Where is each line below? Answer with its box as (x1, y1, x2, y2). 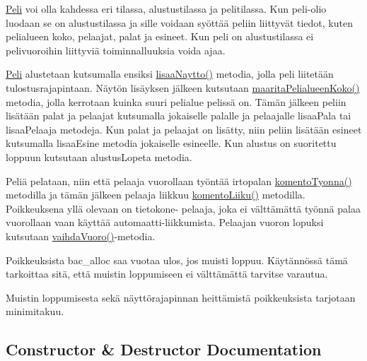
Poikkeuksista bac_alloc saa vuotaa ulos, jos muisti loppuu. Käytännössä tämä (6, 252, 348, 267)
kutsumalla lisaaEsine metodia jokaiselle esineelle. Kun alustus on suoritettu (6, 136, 337, 150)
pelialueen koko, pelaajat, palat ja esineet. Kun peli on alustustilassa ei (6, 29, 314, 44)
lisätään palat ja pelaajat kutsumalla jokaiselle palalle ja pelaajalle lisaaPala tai (6, 108, 351, 123)
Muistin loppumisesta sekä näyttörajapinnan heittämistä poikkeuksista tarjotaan (6, 290, 356, 304)
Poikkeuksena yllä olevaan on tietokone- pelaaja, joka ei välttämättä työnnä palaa (6, 201, 361, 215)
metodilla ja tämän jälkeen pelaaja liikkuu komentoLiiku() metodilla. (6, 187, 305, 202)
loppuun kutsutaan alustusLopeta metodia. (6, 149, 192, 164)
